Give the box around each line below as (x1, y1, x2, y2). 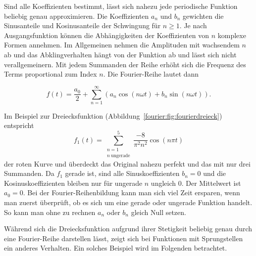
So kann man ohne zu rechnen (4, 207, 96, 217)
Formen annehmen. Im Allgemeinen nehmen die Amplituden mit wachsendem (4, 40, 240, 50)
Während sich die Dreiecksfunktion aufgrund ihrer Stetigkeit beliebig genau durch (4, 223, 253, 234)
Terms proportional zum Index (4, 69, 97, 79)
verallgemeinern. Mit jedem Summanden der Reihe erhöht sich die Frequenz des (4, 59, 246, 69)
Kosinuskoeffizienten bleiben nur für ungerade (4, 177, 143, 188)
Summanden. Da (4, 168, 54, 178)
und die (203, 168, 226, 178)
